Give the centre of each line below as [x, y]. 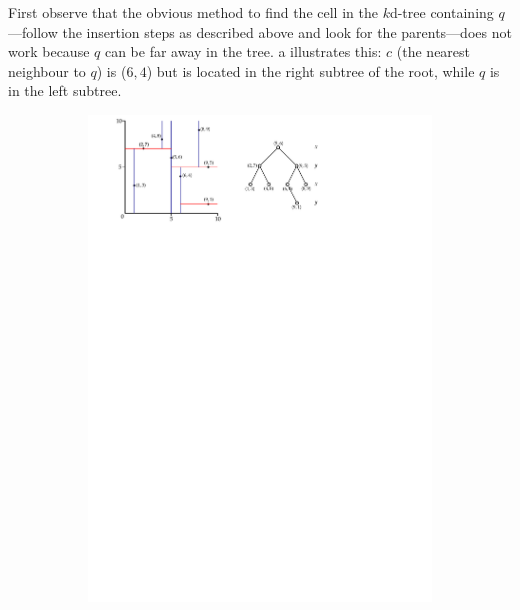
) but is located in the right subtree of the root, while [310, 70]
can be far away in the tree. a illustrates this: [243, 51]
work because [49, 51]
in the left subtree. [65, 90]
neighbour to [47, 70]
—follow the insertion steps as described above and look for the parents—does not [260, 31]
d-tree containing [441, 12]
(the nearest [433, 51]
